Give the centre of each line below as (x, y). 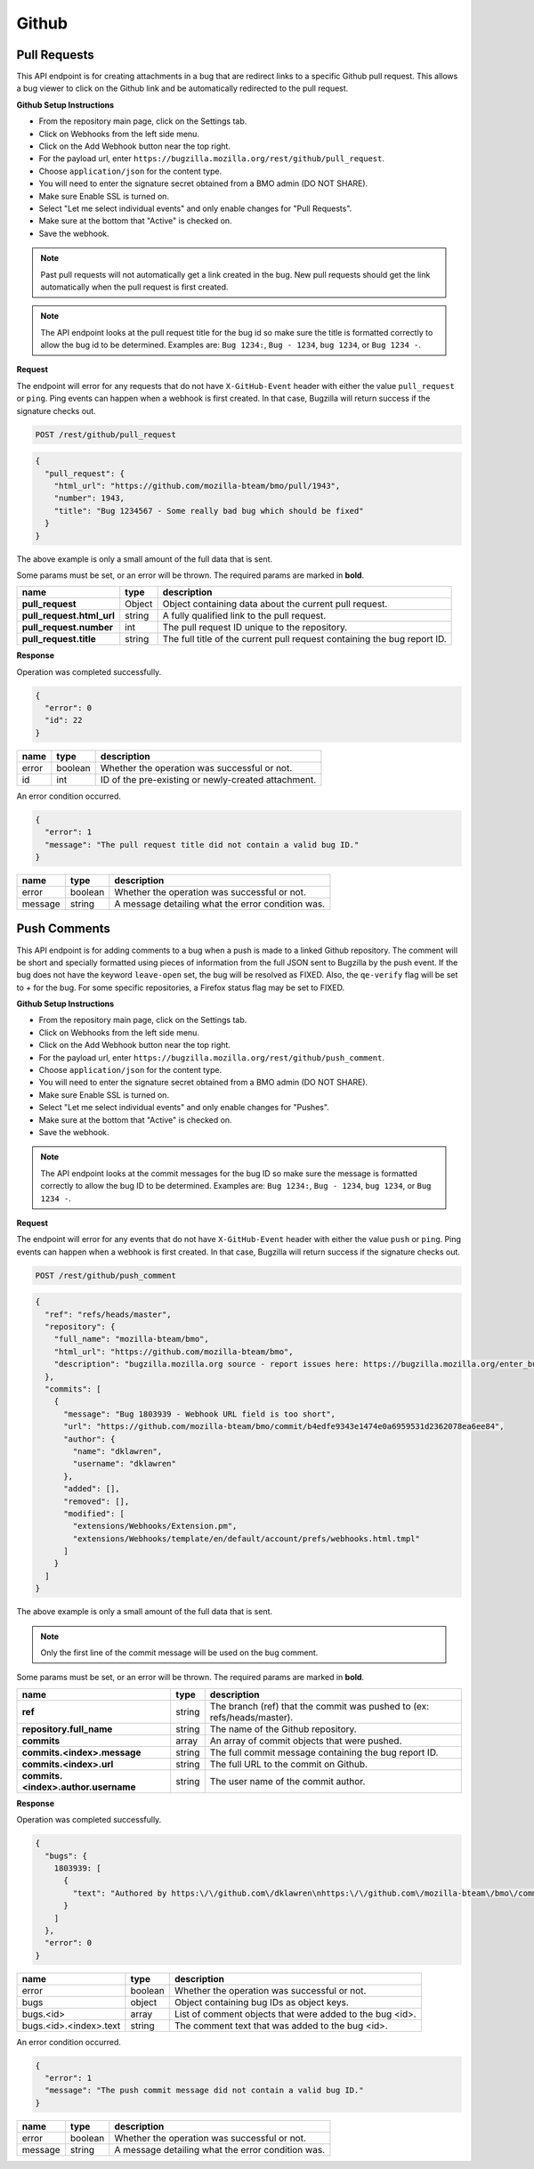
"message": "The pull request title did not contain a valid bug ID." (202, 845)
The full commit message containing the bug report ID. (324, 1752)
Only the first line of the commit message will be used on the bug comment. (179, 1653)
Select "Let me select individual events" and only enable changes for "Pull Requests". (195, 208)
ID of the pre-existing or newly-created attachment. (208, 779)
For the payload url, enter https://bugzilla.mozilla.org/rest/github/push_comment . (212, 1057)
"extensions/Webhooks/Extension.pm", (155, 1526)
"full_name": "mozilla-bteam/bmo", (131, 1339)
